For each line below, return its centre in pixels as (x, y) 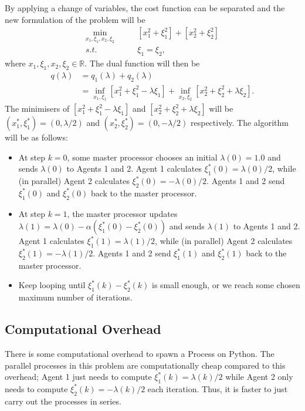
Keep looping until (52, 285)
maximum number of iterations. (75, 297)
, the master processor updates (122, 213)
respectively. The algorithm (240, 123)
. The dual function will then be (142, 63)
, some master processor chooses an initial (142, 157)
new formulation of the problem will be (75, 19)
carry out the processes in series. (63, 401)
